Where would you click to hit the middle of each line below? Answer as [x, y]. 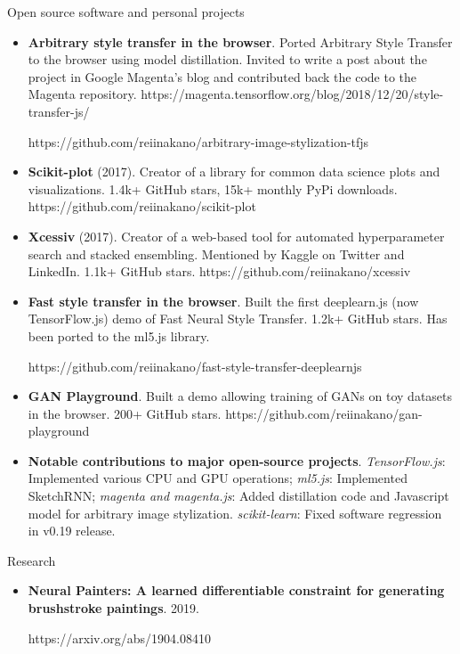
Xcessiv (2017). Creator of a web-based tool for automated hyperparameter [236, 236]
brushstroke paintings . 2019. [113, 608]
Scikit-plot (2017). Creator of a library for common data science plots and [234, 172]
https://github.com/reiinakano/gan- [324, 413]
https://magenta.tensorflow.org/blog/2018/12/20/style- [292, 94]
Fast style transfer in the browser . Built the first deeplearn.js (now [223, 301]
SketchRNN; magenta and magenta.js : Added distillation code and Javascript [238, 496]
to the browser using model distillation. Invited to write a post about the [227, 59]
